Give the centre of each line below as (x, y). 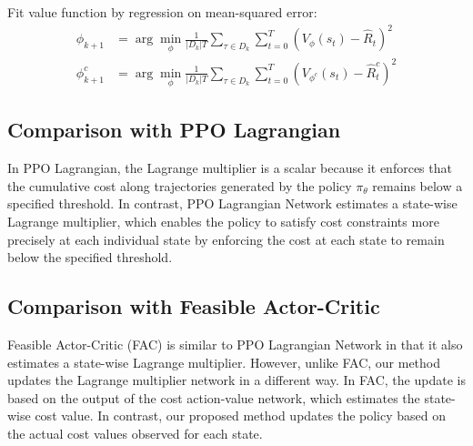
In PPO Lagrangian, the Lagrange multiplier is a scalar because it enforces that (230, 168)
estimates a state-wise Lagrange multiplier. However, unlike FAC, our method (224, 362)
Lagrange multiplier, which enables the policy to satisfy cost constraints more (223, 222)
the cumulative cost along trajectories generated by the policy (180, 185)
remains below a (418, 185)
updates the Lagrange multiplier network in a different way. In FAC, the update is (236, 380)
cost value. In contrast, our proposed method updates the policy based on (241, 416)
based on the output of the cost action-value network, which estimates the (214, 397)
